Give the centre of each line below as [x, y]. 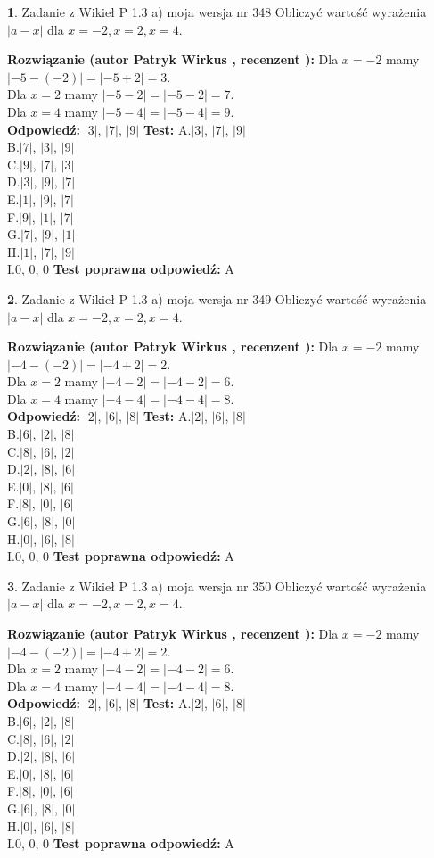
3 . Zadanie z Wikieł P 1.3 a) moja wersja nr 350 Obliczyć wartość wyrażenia [217, 586]
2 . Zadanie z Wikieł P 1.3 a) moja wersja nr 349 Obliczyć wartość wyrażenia [217, 298]
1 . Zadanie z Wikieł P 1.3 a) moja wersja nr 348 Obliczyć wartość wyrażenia [217, 12]
